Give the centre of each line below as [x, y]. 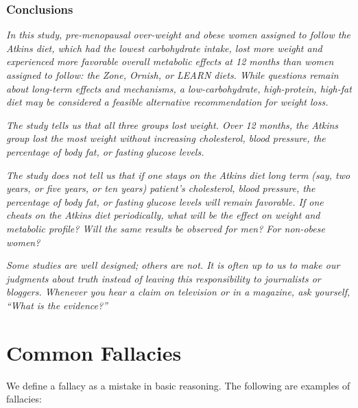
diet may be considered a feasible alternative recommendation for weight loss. [167, 102]
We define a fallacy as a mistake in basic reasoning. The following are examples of [178, 385]
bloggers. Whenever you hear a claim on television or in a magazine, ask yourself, [178, 292]
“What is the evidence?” [57, 305]
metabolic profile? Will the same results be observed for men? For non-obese [166, 228]
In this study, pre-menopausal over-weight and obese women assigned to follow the [179, 35]
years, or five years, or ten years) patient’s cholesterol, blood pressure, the [161, 188]
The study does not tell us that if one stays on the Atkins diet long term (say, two [178, 175]
